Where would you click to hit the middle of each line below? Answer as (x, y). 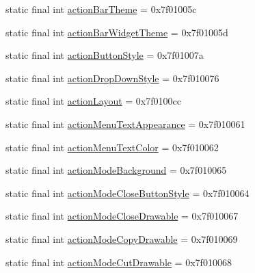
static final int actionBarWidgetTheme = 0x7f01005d (117, 32)
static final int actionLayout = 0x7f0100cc (93, 101)
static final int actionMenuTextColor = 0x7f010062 (112, 147)
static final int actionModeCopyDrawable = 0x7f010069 (122, 238)
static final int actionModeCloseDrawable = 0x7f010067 (122, 216)
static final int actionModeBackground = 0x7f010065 (116, 170)
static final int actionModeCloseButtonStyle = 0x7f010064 (127, 193)
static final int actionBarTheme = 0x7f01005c (101, 9)
